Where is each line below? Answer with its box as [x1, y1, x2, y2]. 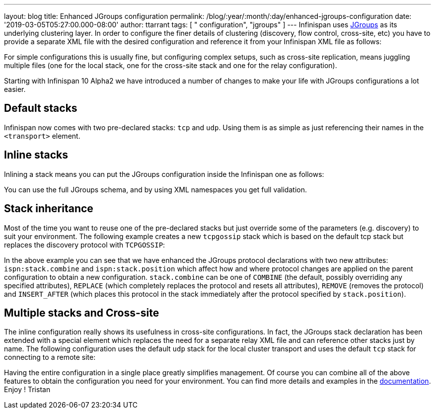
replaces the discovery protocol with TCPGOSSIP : [4, 240, 165, 249]
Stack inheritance [4, 202, 93, 215]
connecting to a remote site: [4, 353, 96, 362]
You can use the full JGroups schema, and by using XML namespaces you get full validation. [4, 185, 307, 194]
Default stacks [4, 102, 77, 115]
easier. [4, 85, 26, 93]
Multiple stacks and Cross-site [4, 306, 159, 319]
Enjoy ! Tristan [4, 385, 51, 394]
